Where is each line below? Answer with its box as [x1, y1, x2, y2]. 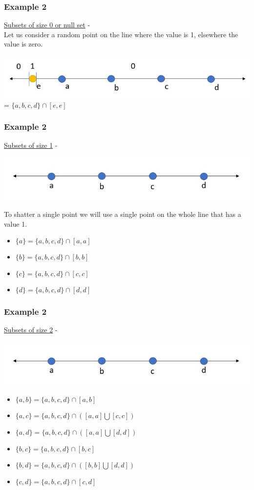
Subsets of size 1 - [4, 140, 58, 150]
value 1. [4, 218, 27, 229]
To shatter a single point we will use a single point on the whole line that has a [4, 209, 241, 219]
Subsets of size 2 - [4, 325, 58, 335]
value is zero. [4, 39, 43, 49]
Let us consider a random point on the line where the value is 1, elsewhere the [4, 29, 238, 39]
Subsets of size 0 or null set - [4, 20, 90, 30]
